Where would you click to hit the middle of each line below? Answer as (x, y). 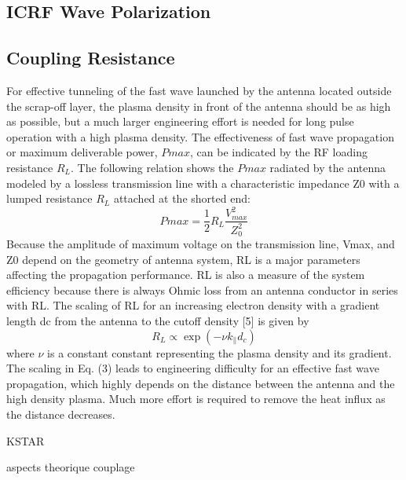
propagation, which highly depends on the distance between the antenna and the (201, 383)
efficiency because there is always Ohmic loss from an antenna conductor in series (202, 289)
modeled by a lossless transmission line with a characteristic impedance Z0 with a (203, 183)
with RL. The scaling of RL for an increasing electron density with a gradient (193, 305)
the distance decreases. (61, 414)
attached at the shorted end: (182, 198)
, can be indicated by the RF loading (279, 152)
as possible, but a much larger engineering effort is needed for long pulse (180, 121)
